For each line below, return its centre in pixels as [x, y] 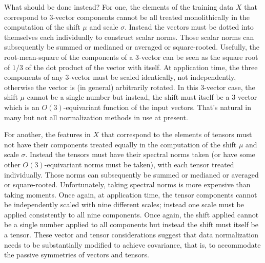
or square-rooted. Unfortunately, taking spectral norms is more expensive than [127, 184]
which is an [22, 107]
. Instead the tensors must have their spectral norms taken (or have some [140, 154]
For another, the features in [47, 134]
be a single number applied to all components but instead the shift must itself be [131, 224]
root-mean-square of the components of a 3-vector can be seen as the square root [131, 57]
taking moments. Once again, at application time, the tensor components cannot [131, 194]
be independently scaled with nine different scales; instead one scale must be [124, 204]
